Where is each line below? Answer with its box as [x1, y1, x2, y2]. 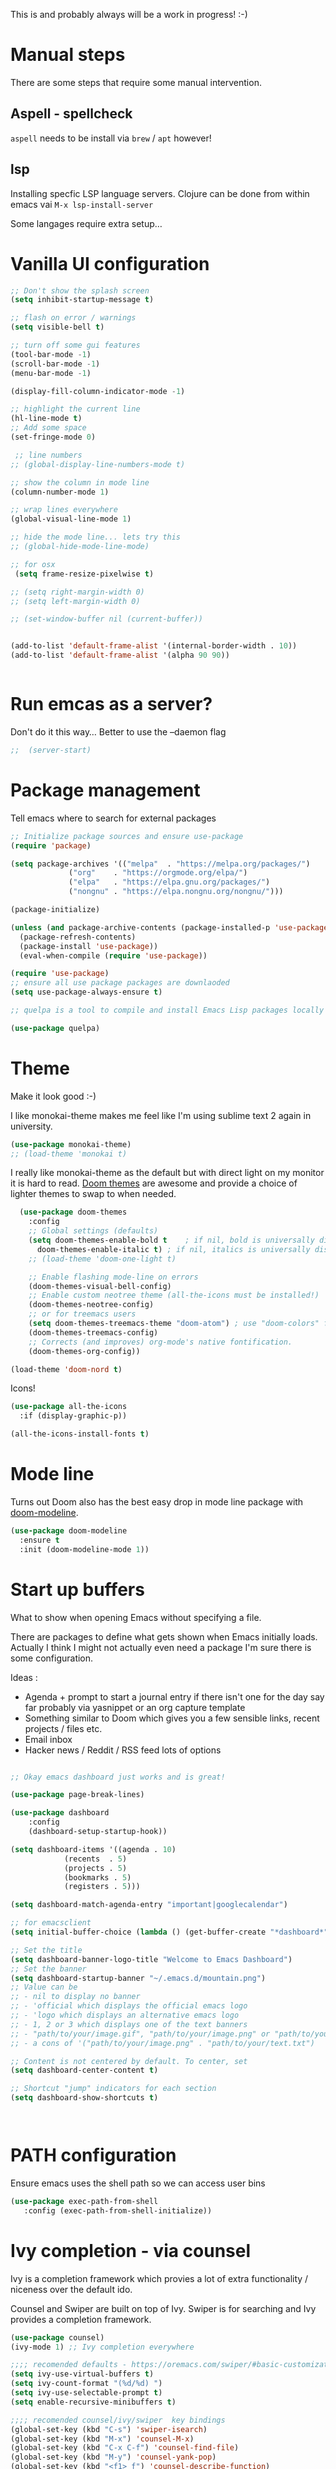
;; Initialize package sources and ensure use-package [10, 831, 244, 841]
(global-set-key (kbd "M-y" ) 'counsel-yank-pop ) [10, 2452, 217, 2463]
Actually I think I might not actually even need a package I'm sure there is [10, 1641, 312, 1653]
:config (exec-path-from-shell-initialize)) [23, 2205, 213, 2216]
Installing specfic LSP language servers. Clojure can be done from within [10, 187, 310, 199]
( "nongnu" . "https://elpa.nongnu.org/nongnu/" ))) [68, 887, 284, 897]
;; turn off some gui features [10, 340, 141, 350]
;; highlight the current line [10, 404, 141, 414]
